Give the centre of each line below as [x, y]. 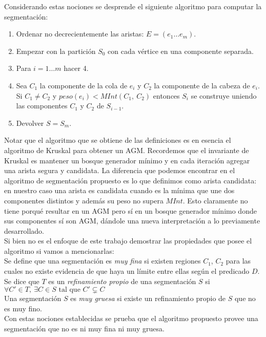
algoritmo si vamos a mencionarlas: [59, 250]
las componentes [42, 106]
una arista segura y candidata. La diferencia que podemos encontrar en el [120, 170]
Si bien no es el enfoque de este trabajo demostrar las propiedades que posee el [128, 241]
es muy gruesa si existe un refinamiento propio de [148, 298]
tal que [69, 290]
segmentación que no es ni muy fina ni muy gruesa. [84, 329]
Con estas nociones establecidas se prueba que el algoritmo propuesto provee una [131, 318]
